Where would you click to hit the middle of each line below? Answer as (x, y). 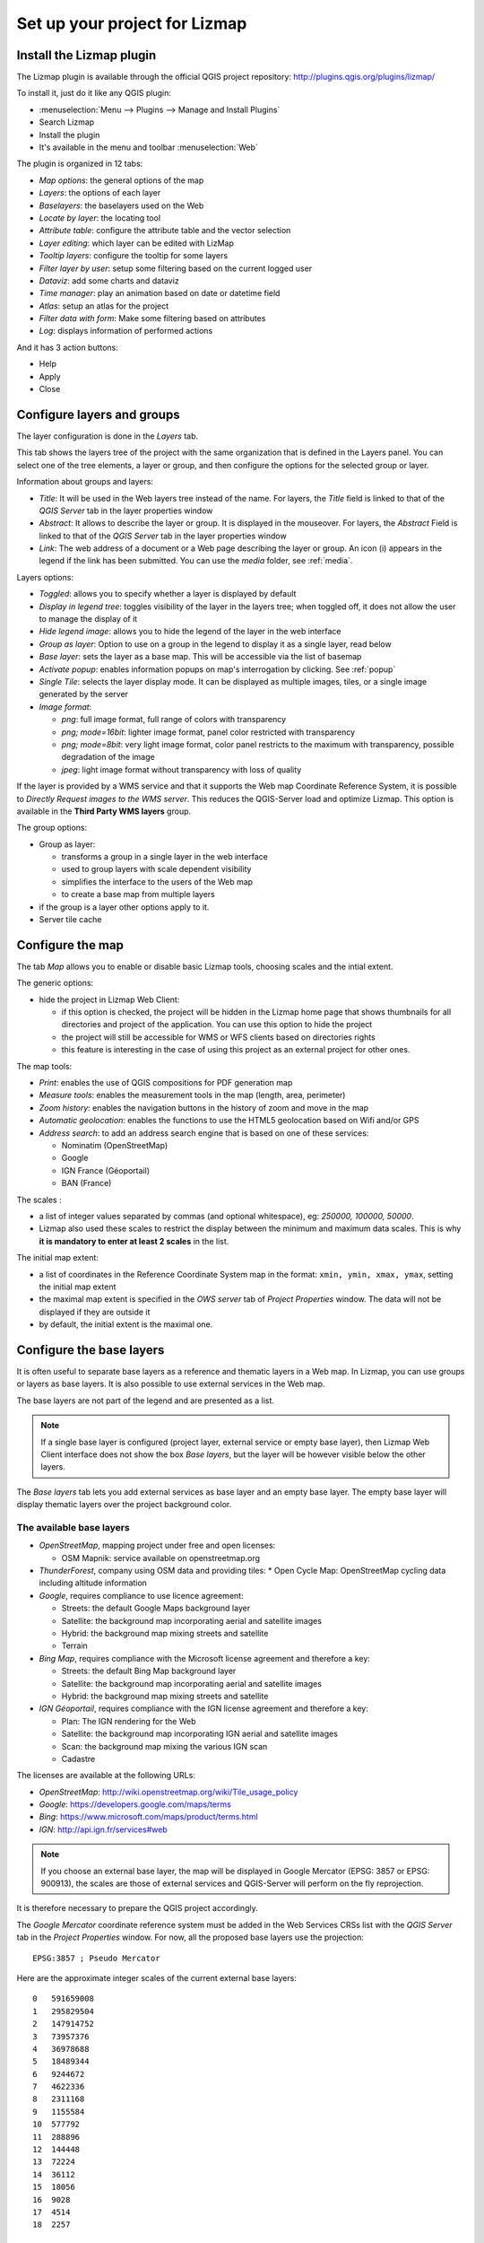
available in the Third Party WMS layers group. (104, 811)
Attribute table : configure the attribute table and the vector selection (165, 231)
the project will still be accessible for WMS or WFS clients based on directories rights (218, 1037)
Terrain (75, 1645)
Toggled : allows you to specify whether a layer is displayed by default (168, 594)
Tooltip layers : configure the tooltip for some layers (134, 256)
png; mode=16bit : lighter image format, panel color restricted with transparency (208, 732)
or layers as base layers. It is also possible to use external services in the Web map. (171, 1384)
